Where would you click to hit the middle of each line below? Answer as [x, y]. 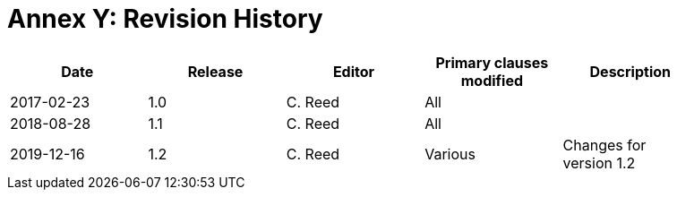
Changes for [604, 145]
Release [215, 71]
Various [450, 154]
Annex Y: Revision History [165, 19]
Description [630, 71]
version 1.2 [599, 163]
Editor [354, 71]
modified [492, 80]
